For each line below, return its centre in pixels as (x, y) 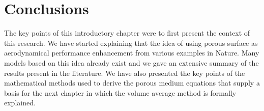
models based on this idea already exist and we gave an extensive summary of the (131, 62)
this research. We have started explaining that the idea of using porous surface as (131, 43)
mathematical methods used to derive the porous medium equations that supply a (132, 83)
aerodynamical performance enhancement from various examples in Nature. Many (132, 53)
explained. (20, 103)
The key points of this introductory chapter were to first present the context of (127, 33)
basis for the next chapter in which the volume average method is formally (120, 92)
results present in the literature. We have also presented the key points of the (125, 73)
